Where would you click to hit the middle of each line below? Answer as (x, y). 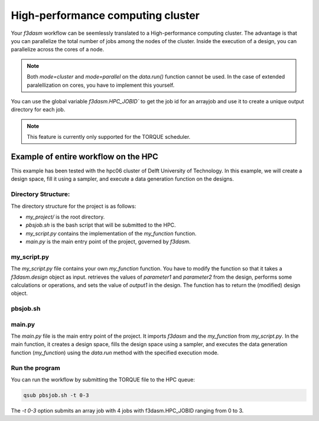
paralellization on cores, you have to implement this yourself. (101, 85)
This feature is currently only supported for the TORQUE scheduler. (109, 137)
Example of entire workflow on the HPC (85, 156)
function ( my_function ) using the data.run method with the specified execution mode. (115, 353)
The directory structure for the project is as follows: (74, 206)
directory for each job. (38, 110)
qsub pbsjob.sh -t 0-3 (56, 395)
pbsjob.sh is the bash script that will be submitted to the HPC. (101, 225)
